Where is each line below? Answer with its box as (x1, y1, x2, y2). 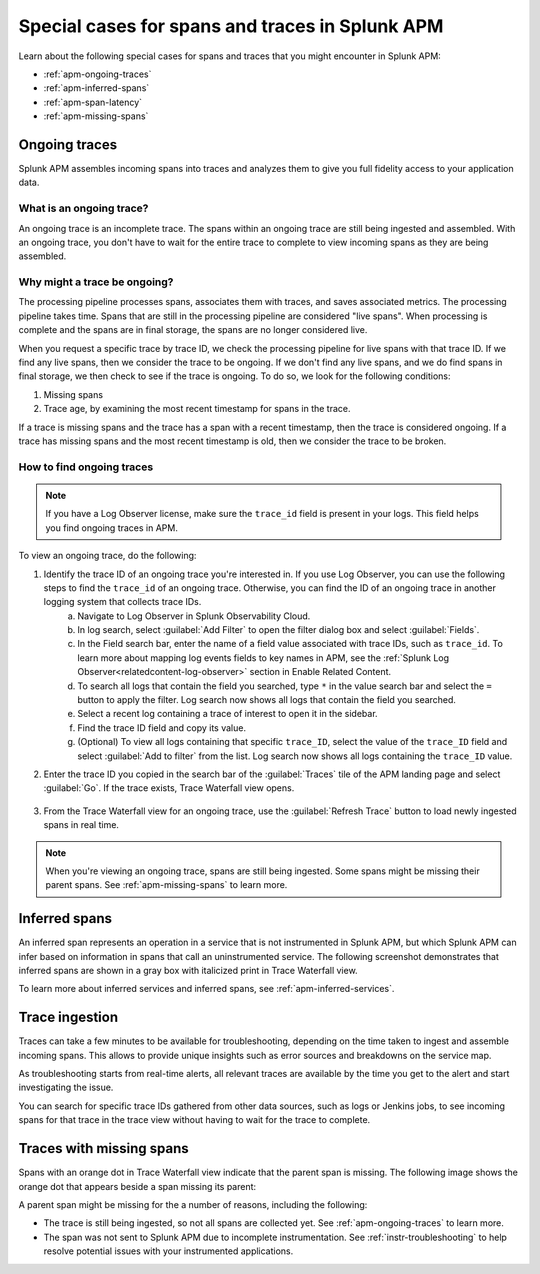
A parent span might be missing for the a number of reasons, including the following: (18, 1198, 368, 1210)
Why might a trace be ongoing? (18, 275, 174, 289)
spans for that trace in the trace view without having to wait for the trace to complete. (18, 1114, 371, 1126)
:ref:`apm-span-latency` (43, 96, 143, 108)
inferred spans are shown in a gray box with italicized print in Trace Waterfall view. (18, 965, 359, 976)
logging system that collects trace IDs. (43, 596, 202, 608)
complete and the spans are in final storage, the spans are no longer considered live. (18, 324, 368, 336)
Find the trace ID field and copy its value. (77, 721, 247, 734)
